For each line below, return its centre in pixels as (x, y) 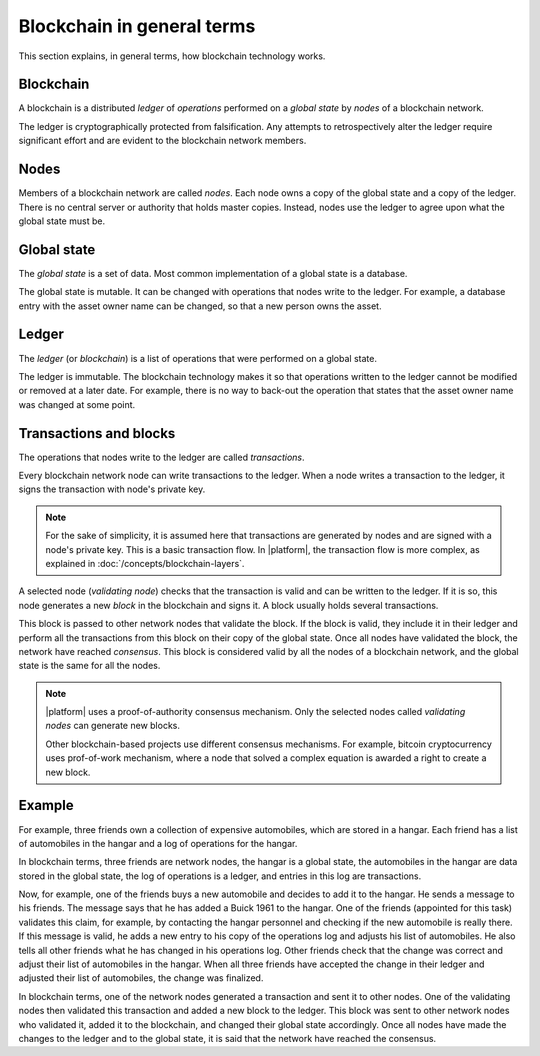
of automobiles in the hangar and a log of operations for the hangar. (158, 843)
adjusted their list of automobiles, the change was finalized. (141, 978)
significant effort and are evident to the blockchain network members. (162, 141)
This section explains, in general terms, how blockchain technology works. (172, 56)
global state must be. (61, 221)
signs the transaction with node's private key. (112, 489)
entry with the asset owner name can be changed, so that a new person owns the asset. (200, 306)
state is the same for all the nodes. (89, 666)
